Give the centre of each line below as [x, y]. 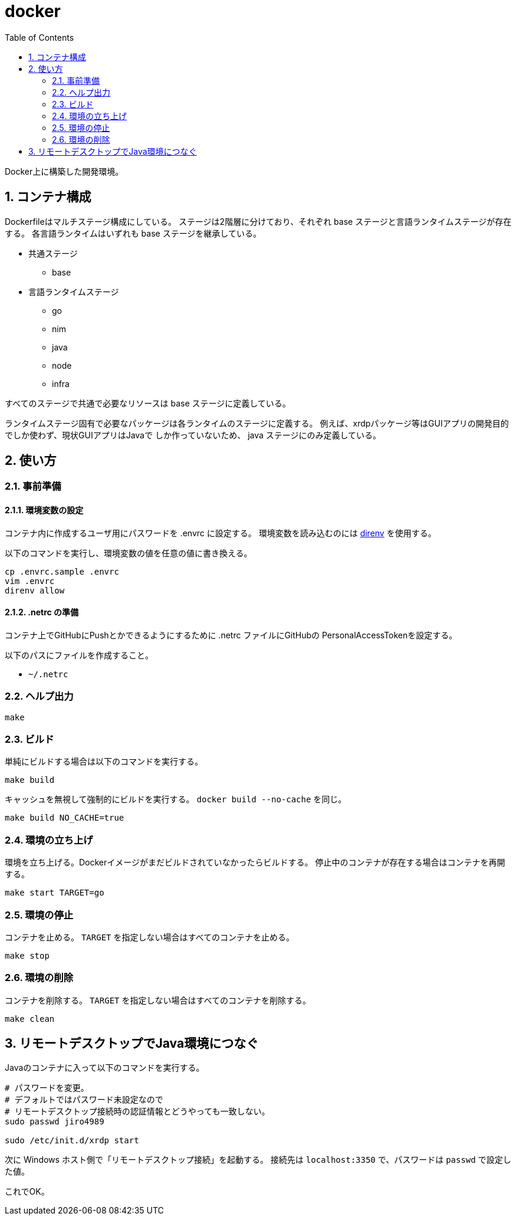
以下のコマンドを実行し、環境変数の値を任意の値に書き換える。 [129, 553]
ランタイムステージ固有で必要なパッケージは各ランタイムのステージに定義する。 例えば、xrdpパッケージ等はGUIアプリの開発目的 [257, 423]
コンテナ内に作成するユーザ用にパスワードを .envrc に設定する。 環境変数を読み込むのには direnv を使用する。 [221, 533]
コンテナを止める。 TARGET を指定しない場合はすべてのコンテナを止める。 [149, 937]
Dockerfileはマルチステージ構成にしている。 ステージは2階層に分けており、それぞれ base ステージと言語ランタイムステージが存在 [258, 221]
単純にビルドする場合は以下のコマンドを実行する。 [104, 762]
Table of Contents [40, 37]
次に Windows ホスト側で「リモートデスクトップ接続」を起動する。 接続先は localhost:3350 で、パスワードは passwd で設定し [258, 1160]
